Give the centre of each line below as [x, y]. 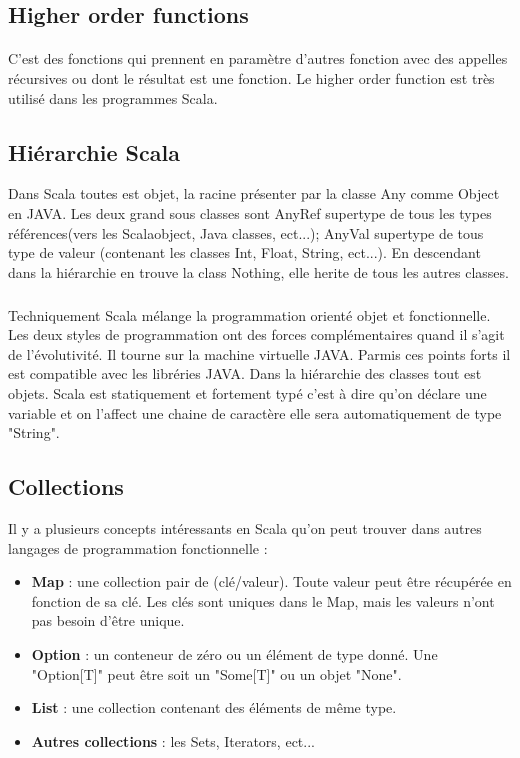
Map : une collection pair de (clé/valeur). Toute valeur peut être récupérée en [271, 581]
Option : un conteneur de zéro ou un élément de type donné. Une [234, 654]
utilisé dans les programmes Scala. [113, 97]
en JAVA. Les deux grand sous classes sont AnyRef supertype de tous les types [250, 212]
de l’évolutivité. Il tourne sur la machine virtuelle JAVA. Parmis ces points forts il [259, 353]
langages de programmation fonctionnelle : [138, 547]
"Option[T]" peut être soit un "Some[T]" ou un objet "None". [216, 673]
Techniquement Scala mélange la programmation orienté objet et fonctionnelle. [249, 314]
